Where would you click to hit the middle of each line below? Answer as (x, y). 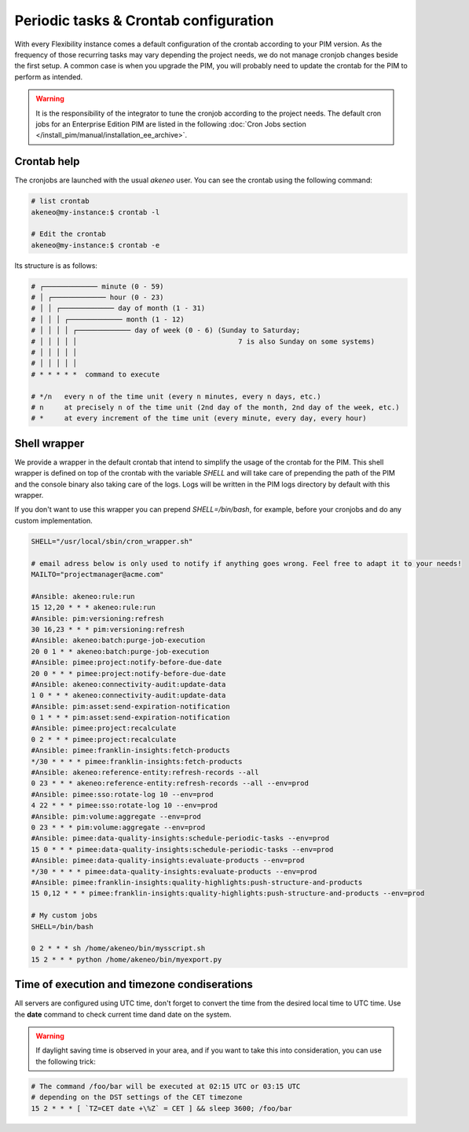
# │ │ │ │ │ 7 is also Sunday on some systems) (203, 341)
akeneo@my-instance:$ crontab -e (95, 245)
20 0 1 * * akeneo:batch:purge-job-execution (120, 651)
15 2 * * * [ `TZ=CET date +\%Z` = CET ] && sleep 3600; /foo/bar (161, 1108)
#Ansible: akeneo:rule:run (83, 596)
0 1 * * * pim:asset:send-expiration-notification (131, 718)
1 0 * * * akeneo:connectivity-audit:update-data (128, 695)
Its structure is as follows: (56, 265)
